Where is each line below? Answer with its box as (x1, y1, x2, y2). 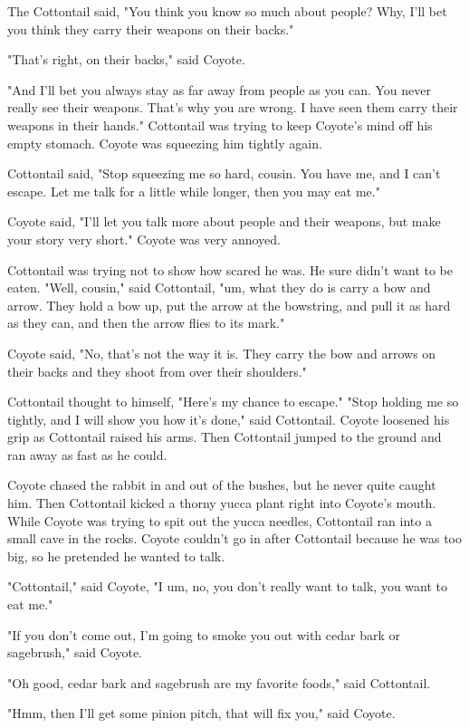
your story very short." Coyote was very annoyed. (7, 229, 281, 248)
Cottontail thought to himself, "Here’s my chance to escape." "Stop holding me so (7, 392, 459, 411)
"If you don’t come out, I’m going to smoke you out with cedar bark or (7, 625, 400, 644)
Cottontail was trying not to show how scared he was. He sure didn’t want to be (7, 260, 454, 279)
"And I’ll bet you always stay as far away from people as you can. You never (7, 80, 432, 99)
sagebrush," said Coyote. (7, 643, 143, 662)
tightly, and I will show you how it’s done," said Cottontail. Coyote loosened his (7, 409, 450, 428)
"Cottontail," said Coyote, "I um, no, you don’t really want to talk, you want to (7, 577, 447, 596)
